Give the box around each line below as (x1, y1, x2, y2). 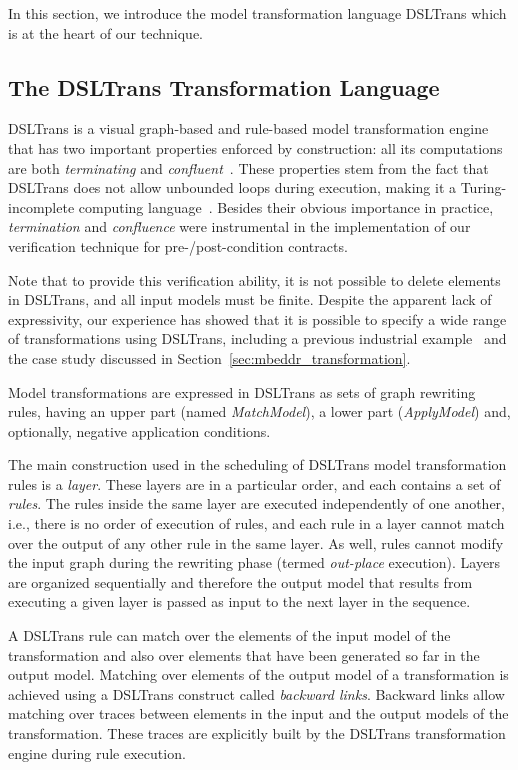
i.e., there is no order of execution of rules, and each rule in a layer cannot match (8, 513, 505, 534)
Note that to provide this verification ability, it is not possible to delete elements (8, 269, 501, 290)
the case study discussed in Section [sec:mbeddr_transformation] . (8, 347, 411, 368)
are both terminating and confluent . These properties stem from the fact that (8, 157, 489, 178)
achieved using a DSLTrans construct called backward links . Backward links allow (8, 683, 505, 704)
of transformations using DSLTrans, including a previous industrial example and (8, 328, 507, 349)
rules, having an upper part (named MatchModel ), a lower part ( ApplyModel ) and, (8, 401, 511, 422)
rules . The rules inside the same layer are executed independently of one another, (8, 493, 505, 514)
